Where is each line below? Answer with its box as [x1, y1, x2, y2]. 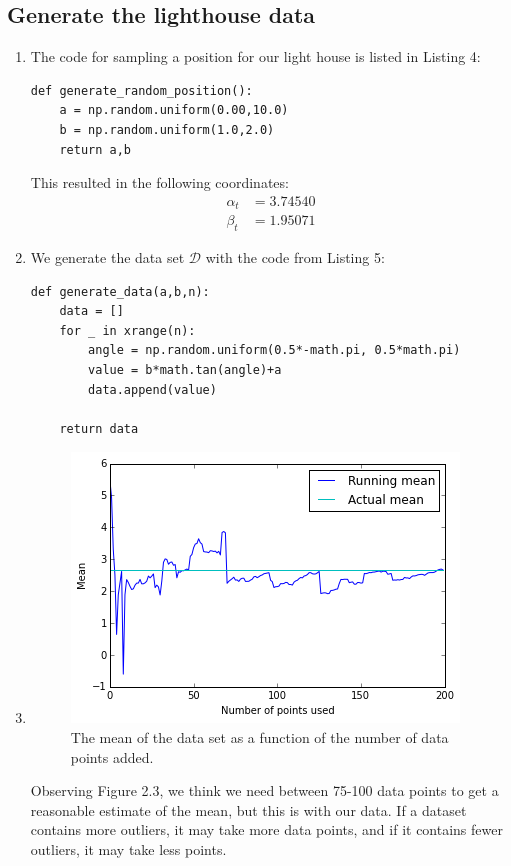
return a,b [59, 142, 132, 157]
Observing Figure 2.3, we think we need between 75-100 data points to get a [30, 780, 499, 801]
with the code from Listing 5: [205, 247, 385, 268]
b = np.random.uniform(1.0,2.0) [59, 122, 275, 137]
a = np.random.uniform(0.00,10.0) [59, 103, 289, 118]
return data [59, 421, 139, 436]
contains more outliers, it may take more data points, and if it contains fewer [30, 819, 503, 840]
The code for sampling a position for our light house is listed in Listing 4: [30, 46, 481, 67]
